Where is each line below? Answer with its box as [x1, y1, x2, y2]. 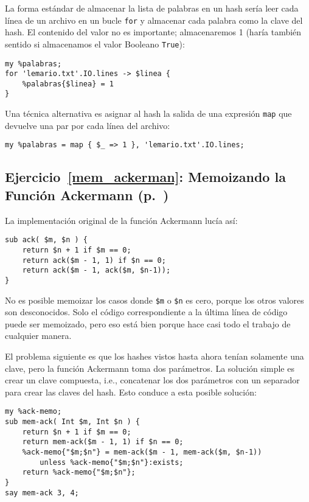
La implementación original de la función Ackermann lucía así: [5, 214, 238, 226]
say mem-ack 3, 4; [5, 488, 79, 497]
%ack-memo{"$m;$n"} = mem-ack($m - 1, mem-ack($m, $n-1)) [22, 447, 262, 456]
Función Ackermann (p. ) [5, 185, 169, 204]
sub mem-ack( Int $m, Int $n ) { [5, 417, 140, 426]
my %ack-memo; [5, 407, 62, 416]
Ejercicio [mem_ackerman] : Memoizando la [5, 167, 286, 186]
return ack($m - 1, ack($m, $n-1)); [22, 266, 171, 275]
